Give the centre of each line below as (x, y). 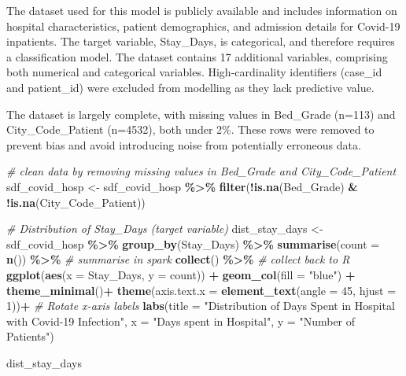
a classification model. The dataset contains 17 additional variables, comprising (197, 56)
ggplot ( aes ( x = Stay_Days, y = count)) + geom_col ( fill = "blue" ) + (181, 274)
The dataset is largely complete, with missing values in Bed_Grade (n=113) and (201, 114)
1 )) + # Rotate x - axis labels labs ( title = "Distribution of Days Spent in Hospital (201, 306)
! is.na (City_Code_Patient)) (76, 202)
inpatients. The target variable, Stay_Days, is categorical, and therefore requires (201, 41)
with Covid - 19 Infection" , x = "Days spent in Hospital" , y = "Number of (181, 321)
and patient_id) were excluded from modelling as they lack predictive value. (190, 87)
